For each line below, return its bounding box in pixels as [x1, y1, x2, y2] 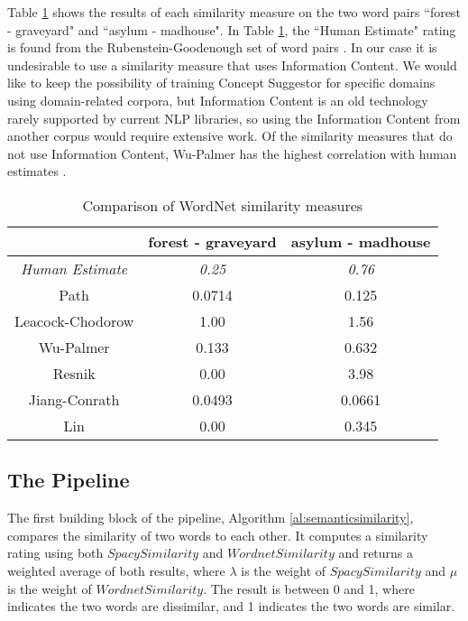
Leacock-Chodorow [14, 310, 134, 331]
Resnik [52, 362, 96, 384]
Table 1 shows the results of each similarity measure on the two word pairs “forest [7, 3, 461, 21]
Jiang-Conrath [28, 388, 120, 410]
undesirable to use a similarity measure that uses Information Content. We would [7, 55, 457, 74]
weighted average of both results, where [7, 561, 225, 579]
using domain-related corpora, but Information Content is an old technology [7, 90, 428, 109]
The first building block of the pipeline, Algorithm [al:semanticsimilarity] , [7, 508, 414, 527]
